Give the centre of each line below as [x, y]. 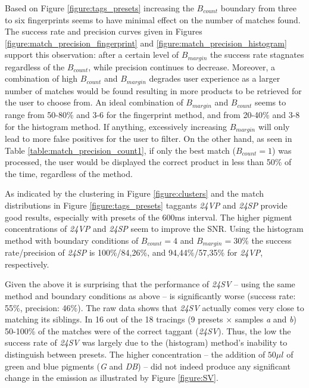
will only [274, 126]
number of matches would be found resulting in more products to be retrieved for [153, 90]
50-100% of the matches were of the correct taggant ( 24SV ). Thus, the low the [148, 330]
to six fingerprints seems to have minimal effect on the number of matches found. [153, 19]
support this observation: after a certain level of [92, 55]
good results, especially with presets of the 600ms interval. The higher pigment [149, 217]
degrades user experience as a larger [215, 78]
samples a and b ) [266, 319]
